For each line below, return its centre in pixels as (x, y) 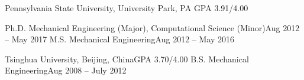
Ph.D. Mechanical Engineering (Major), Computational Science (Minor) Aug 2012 (152, 27)
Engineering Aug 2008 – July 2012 (66, 70)
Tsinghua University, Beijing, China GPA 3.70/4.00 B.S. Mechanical (127, 59)
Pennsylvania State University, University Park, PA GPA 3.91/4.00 (127, 8)
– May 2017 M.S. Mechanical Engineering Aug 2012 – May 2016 (119, 39)
